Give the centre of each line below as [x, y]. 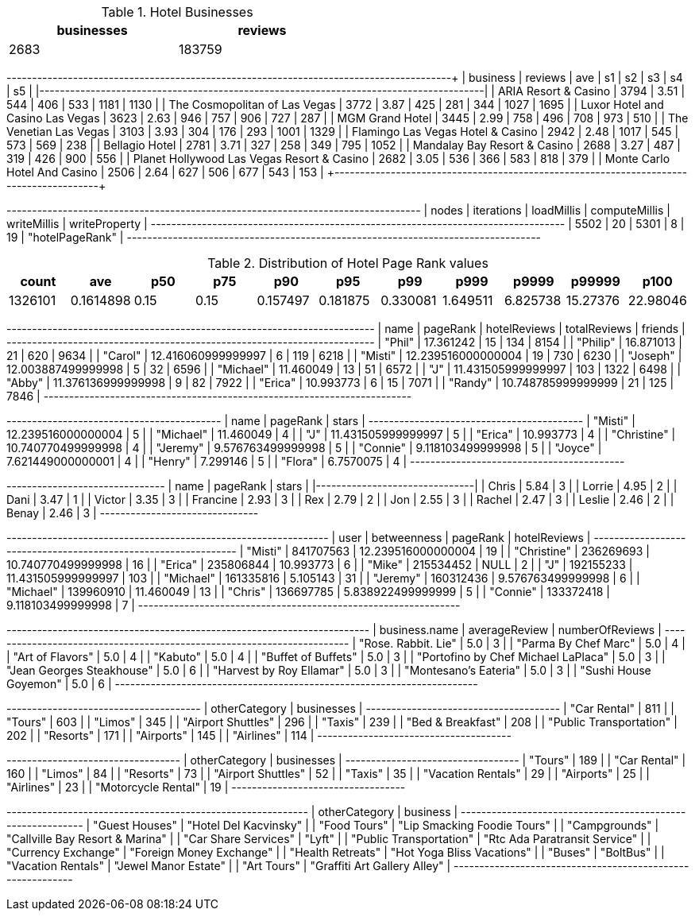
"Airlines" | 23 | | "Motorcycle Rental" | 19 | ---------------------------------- [206, 787]
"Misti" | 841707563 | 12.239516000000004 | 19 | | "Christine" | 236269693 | [448, 551]
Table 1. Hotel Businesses [177, 12]
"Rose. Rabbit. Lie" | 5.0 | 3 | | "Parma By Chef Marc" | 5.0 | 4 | [522, 643]
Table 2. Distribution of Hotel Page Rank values [348, 263]
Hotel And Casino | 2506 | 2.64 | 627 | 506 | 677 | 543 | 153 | [165, 172]
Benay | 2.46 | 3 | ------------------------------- [133, 513]
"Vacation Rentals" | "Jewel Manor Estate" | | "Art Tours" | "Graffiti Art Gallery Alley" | [229, 866]
